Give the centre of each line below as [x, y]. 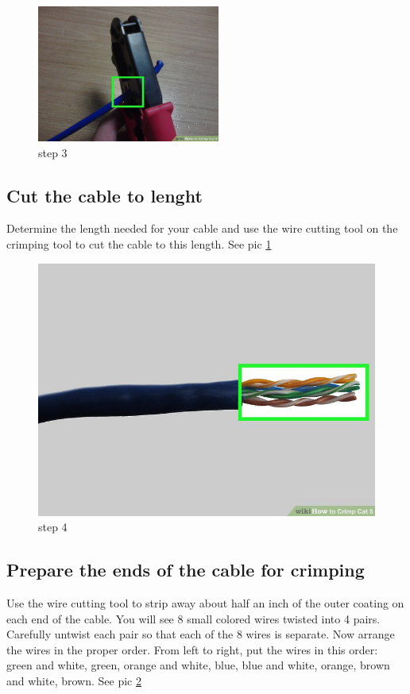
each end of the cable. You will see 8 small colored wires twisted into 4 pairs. [193, 618]
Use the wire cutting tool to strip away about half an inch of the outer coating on [205, 603]
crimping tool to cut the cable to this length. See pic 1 [139, 244]
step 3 [53, 152]
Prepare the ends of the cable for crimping [186, 570]
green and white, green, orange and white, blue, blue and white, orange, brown [198, 665]
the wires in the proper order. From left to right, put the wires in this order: [192, 649]
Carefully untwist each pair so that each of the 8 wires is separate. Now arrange [201, 634]
